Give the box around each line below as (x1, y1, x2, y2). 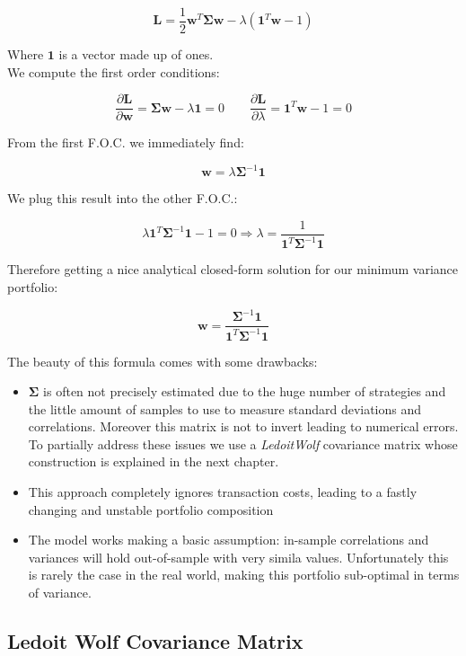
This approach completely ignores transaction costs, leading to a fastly (28, 483, 418, 501)
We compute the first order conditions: (7, 62, 220, 81)
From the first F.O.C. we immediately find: (7, 133, 244, 152)
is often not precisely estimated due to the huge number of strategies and (43, 382, 446, 401)
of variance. (28, 583, 92, 602)
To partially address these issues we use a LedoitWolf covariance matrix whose (28, 434, 458, 453)
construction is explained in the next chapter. (28, 452, 279, 471)
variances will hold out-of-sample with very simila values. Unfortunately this (28, 547, 449, 566)
